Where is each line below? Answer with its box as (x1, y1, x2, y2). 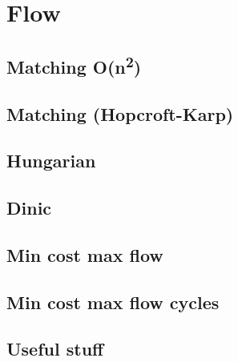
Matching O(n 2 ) (6, 50, 142, 78)
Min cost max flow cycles (6, 289, 220, 314)
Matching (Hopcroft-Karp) (6, 101, 234, 126)
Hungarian (6, 148, 96, 173)
